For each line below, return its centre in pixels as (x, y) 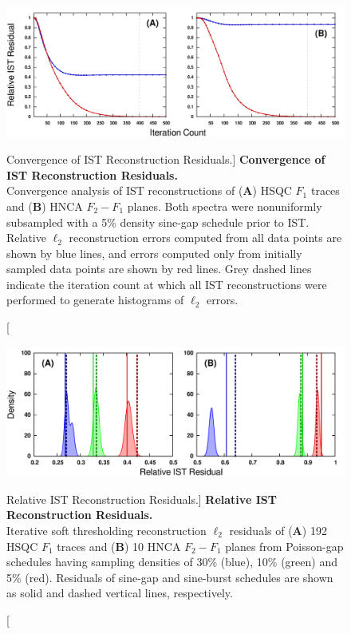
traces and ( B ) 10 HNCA (119, 546)
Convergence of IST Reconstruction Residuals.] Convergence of (166, 159)
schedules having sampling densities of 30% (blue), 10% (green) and (172, 562)
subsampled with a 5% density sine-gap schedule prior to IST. (158, 222)
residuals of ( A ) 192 (278, 530)
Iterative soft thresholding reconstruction (106, 530)
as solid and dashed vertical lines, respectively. (120, 593)
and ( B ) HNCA (45, 206)
